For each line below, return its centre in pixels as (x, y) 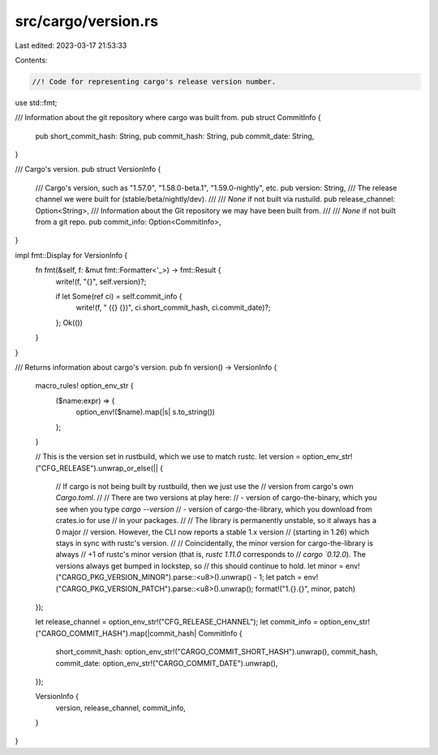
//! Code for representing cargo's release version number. (154, 82)
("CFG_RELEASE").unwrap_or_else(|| (97, 468)
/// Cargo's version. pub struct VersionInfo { (88, 169)
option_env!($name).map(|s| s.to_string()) (145, 412)
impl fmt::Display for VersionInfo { (71, 255)
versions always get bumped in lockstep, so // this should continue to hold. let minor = (200, 566)
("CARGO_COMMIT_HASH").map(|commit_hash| (116, 633)
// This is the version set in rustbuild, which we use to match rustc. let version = (168, 457)
